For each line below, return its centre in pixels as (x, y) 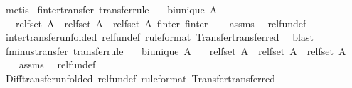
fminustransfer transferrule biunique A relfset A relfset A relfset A (176, 50)
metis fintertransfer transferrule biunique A (111, 9)
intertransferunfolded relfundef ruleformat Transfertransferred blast (159, 37)
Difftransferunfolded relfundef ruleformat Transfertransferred (140, 78)
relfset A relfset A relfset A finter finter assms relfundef (161, 23)
